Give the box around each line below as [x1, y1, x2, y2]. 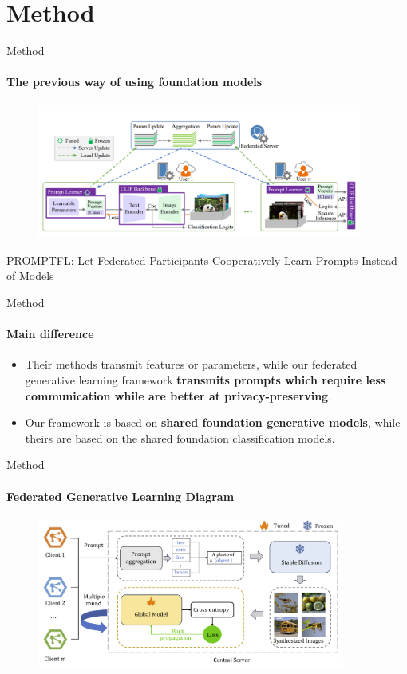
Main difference [6, 325, 94, 342]
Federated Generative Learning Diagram [6, 487, 235, 504]
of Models [6, 267, 54, 284]
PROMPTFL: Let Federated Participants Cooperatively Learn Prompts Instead [6, 251, 397, 268]
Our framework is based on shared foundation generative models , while [25, 414, 401, 431]
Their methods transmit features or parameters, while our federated [25, 356, 358, 372]
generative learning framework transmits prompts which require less [25, 372, 386, 388]
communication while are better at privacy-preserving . [25, 387, 332, 404]
